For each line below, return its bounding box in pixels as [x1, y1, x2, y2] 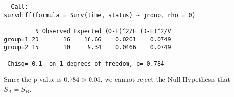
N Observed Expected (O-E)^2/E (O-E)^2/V [35, 27, 171, 35]
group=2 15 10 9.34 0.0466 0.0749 [4, 44, 171, 51]
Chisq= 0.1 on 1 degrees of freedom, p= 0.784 [7, 60, 164, 67]
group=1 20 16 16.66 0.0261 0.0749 [4, 36, 171, 43]
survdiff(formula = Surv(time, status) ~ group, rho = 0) [4, 11, 196, 19]
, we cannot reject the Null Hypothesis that [100, 74, 230, 84]
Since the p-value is [4, 74, 62, 84]
